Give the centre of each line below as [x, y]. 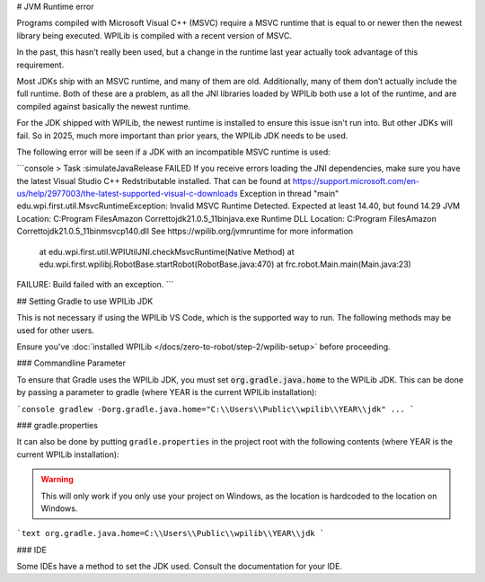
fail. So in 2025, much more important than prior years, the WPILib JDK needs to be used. [182, 136]
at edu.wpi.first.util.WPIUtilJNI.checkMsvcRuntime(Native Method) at [167, 251]
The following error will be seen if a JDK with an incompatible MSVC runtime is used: [174, 152]
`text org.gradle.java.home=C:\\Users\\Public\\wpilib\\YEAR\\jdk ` [171, 533]
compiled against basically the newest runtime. [104, 106]
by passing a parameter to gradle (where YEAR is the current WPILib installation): [167, 392]
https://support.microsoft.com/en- [356, 181]
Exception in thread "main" [289, 194]
